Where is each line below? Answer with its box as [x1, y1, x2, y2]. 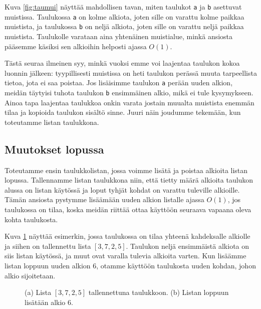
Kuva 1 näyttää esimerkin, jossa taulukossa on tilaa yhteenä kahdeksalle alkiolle [5, 231, 250, 241]
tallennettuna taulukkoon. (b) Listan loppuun [88, 287, 229, 297]
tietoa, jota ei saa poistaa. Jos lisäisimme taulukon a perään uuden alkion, [5, 77, 233, 88]
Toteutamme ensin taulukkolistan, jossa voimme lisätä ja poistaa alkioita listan [5, 165, 248, 175]
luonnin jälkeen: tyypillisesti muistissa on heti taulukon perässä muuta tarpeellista [5, 67, 257, 78]
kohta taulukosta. [5, 214, 58, 224]
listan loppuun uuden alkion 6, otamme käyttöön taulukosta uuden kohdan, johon [5, 260, 256, 270]
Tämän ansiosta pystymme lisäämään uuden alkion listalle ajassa [5, 194, 204, 205]
